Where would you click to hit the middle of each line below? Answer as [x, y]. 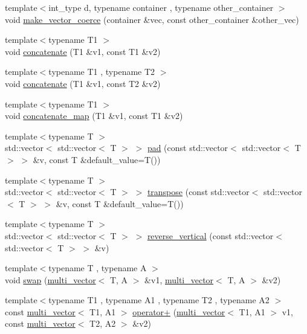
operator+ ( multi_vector [179, 311]
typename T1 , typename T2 [102, 72]
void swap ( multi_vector [50, 279]
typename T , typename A [98, 268]
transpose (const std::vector [198, 192]
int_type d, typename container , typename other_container [161, 7]
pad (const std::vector [188, 148]
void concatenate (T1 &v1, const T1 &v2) [83, 51]
